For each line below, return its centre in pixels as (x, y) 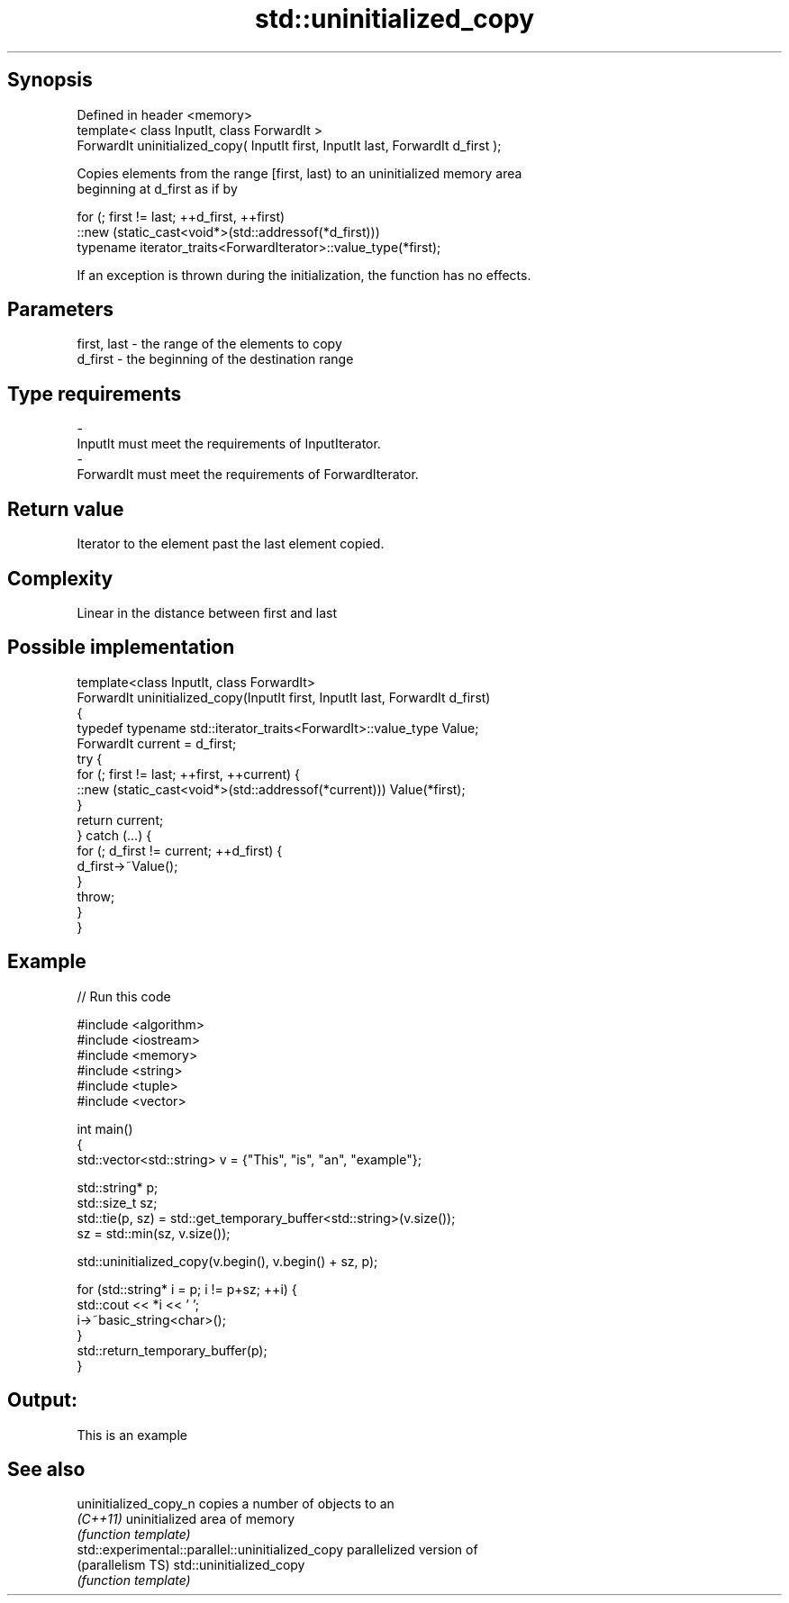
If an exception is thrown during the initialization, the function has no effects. (304, 275)
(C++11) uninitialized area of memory (186, 1519)
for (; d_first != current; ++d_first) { (180, 850)
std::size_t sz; (117, 1202)
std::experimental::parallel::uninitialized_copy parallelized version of (277, 1550)
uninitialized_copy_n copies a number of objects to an (236, 1504)
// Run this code (124, 996)
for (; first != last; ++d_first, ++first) (181, 216)
